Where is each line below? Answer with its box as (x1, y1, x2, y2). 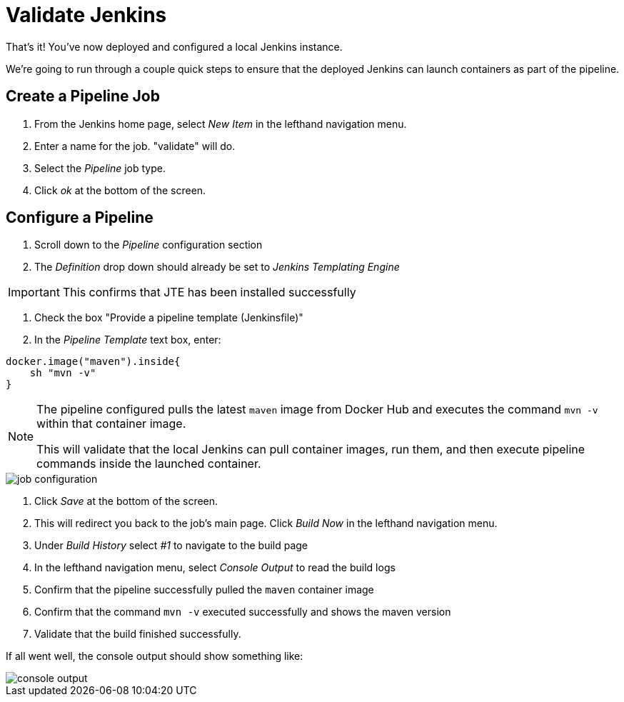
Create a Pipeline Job (6, 87, 160, 106)
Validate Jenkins (6, 3, 167, 27)
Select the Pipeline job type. (34, 161, 166, 174)
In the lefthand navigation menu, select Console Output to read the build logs (34, 561, 396, 574)
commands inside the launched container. (36, 456, 261, 471)
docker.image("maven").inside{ (6, 356, 181, 368)
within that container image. (36, 416, 186, 431)
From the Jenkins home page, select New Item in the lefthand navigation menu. (34, 117, 407, 130)
